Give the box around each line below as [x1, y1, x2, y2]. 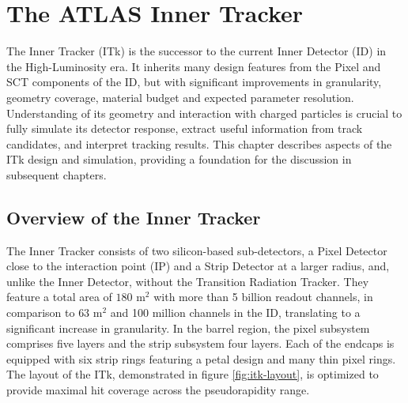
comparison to [6, 304, 75, 321]
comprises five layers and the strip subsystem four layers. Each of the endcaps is [6, 335, 395, 352]
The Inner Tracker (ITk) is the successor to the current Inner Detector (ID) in [6, 43, 387, 59]
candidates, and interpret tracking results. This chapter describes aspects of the [6, 135, 392, 152]
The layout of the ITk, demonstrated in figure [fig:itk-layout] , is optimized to [6, 366, 379, 382]
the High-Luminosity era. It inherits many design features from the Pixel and [6, 58, 381, 74]
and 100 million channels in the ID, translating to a [110, 304, 361, 321]
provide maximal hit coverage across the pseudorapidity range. [6, 382, 310, 398]
